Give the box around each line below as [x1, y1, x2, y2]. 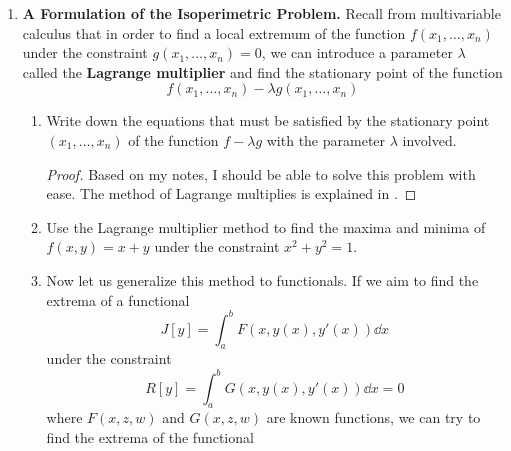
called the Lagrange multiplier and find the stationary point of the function [22, 61, 503, 82]
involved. [402, 129, 457, 150]
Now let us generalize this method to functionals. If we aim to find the [46, 269, 479, 290]
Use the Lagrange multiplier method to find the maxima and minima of [46, 216, 486, 237]
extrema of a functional [46, 289, 190, 310]
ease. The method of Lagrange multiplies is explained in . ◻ [46, 183, 417, 204]
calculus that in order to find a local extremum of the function [22, 22, 406, 43]
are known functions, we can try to [266, 407, 481, 428]
